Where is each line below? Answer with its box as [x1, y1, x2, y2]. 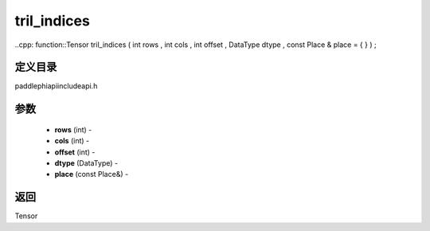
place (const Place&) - [54, 170, 129, 179]
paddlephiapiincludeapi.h [14, 81, 98, 91]
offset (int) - [54, 147, 96, 157]
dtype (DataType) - [54, 159, 119, 168]
